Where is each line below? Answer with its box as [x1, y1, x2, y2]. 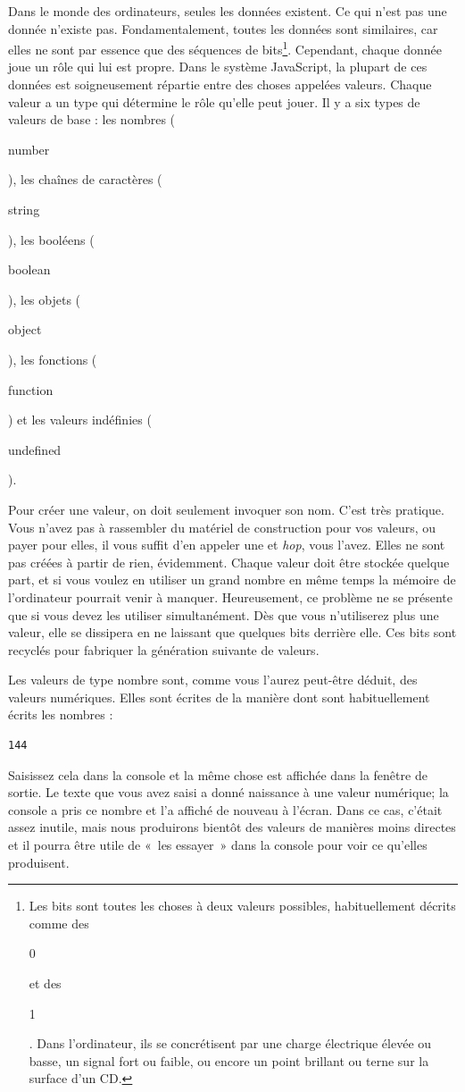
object [8, 320, 42, 339]
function [8, 380, 54, 399]
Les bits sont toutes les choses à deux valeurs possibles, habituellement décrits [29, 896, 456, 915]
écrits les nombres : [8, 705, 113, 724]
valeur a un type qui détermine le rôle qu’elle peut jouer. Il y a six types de [8, 92, 420, 111]
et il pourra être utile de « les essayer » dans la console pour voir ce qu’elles [8, 836, 428, 854]
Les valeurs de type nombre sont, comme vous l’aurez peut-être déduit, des [8, 670, 418, 689]
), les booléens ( [8, 230, 95, 248]
